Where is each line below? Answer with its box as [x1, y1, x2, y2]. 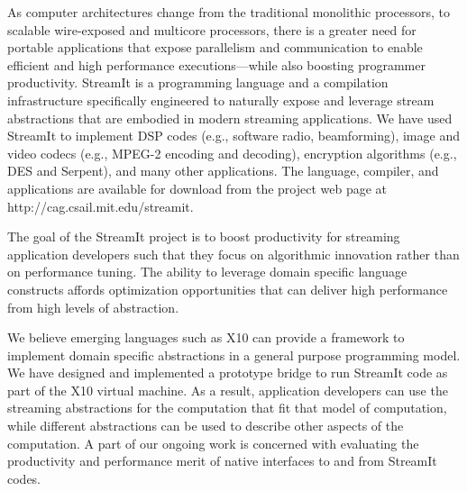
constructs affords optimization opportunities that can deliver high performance [7, 279, 448, 298]
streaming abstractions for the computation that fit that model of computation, [7, 398, 447, 417]
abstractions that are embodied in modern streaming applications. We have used [7, 108, 453, 127]
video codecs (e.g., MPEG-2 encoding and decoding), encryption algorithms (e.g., [7, 143, 457, 162]
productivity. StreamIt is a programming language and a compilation [7, 73, 389, 92]
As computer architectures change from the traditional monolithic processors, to [7, 3, 451, 21]
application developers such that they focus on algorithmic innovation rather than [7, 244, 460, 263]
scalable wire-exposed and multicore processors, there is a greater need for [7, 20, 417, 39]
